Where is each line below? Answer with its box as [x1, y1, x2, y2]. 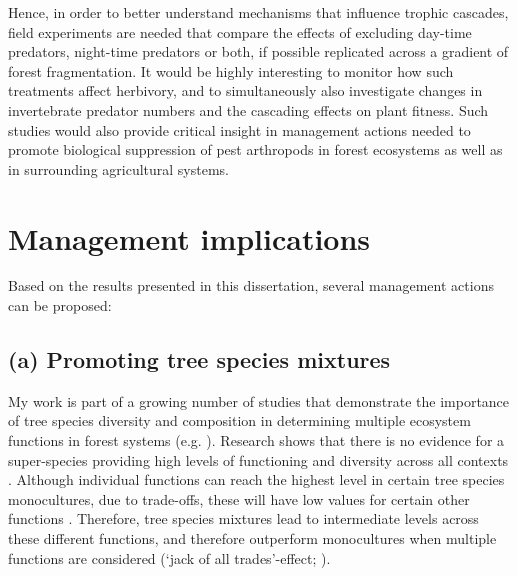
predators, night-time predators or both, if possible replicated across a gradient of [8, 41, 509, 62]
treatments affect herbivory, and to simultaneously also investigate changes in [8, 80, 483, 101]
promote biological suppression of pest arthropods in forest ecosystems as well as [8, 139, 503, 160]
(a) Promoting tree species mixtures [8, 344, 391, 375]
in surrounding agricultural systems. [8, 158, 230, 179]
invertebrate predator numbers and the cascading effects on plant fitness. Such [8, 99, 489, 120]
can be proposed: [8, 295, 112, 316]
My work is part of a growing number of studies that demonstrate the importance [8, 390, 510, 411]
